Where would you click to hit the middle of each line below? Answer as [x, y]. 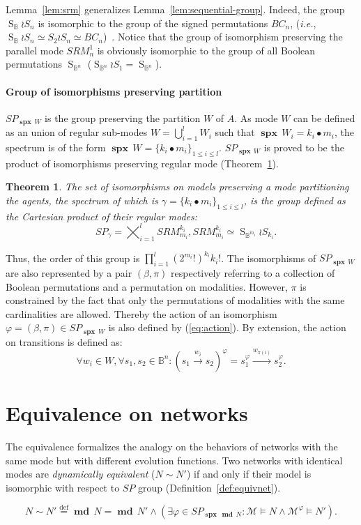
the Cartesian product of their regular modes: [102, 216]
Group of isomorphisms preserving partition [114, 91]
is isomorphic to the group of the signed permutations [153, 23]
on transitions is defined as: [64, 341]
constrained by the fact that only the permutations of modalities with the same [175, 300]
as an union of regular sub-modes [77, 132]
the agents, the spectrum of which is [82, 200]
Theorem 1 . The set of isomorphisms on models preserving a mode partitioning [177, 187]
